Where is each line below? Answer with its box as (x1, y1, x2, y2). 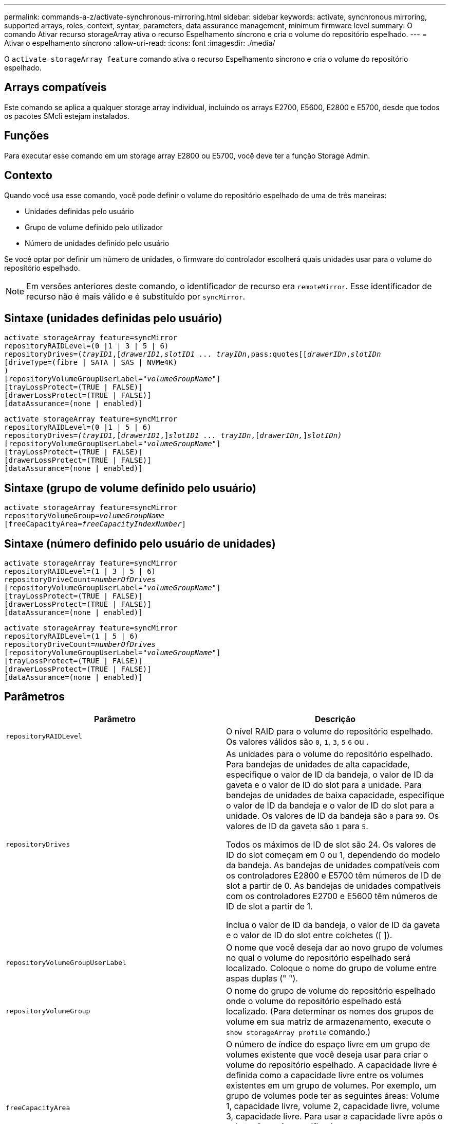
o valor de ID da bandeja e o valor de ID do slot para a (226, 800, 434, 811)
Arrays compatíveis (4, 81, 107, 94)
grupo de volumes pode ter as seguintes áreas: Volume (226, 1090, 440, 1101)
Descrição (314, 713, 356, 724)
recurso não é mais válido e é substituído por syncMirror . (26, 291, 246, 302)
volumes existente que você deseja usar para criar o (226, 1049, 428, 1060)
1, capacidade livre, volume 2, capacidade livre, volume (226, 1100, 440, 1111)
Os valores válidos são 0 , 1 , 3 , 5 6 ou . (226, 736, 369, 747)
